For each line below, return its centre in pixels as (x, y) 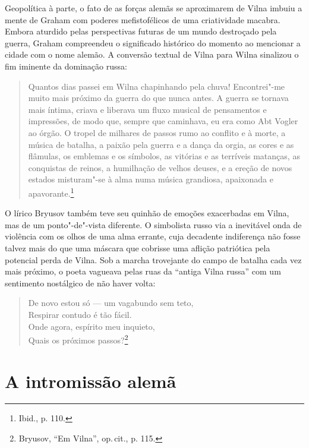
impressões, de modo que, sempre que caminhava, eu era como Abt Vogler (163, 121)
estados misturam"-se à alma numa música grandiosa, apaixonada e (151, 179)
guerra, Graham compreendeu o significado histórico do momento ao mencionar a (153, 42)
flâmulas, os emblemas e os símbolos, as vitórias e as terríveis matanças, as (164, 156)
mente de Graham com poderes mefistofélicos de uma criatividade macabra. (143, 19)
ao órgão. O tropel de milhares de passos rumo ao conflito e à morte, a (157, 132)
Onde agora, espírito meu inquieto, (92, 326)
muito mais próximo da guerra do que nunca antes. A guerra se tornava (158, 98)
